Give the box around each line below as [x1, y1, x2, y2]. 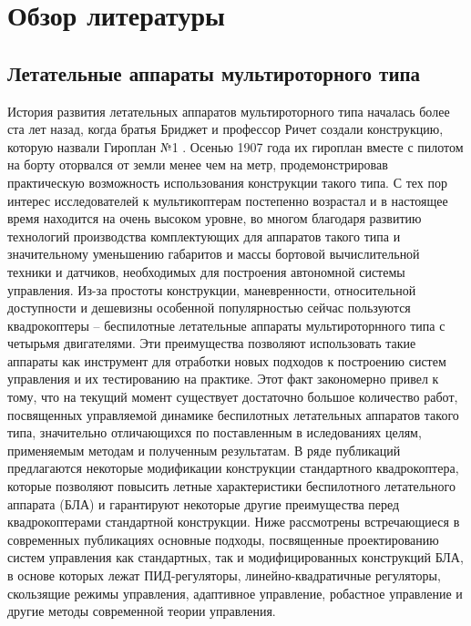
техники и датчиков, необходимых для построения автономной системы [7, 262, 405, 281]
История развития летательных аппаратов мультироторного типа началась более [7, 101, 450, 120]
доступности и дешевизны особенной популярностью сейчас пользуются [7, 298, 411, 317]
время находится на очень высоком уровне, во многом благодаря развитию [7, 209, 422, 228]
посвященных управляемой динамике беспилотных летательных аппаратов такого [7, 405, 459, 424]
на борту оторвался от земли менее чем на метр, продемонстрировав [7, 155, 388, 174]
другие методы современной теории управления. [7, 601, 276, 621]
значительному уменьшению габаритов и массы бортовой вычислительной [7, 244, 420, 263]
